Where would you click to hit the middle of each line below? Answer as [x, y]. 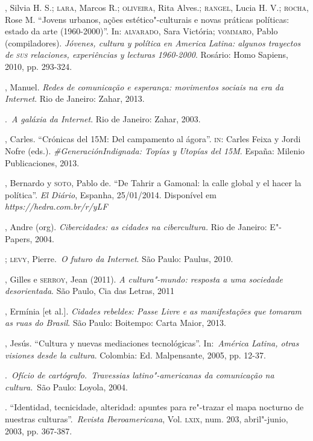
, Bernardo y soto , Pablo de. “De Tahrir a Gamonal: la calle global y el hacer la [153, 183]
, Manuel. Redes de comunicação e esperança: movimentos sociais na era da [144, 86]
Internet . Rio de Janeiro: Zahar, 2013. [75, 99]
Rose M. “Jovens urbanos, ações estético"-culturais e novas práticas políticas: [147, 19]
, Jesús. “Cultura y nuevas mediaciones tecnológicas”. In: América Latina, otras [152, 343]
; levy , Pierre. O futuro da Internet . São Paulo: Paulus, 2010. [119, 259]
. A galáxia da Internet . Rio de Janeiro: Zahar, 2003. [103, 118]
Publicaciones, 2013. [42, 162]
